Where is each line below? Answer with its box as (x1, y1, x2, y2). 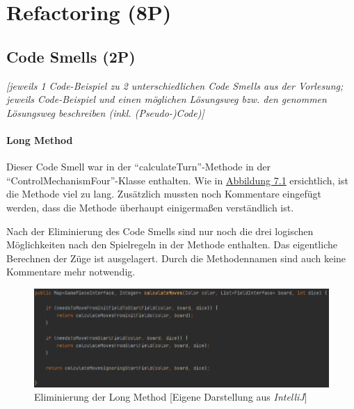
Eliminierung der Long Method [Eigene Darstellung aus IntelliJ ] (34, 390, 307, 404)
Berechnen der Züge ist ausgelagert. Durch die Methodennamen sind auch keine (6, 250, 346, 265)
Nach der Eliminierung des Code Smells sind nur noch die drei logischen (6, 223, 314, 238)
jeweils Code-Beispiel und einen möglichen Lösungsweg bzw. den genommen (6, 92, 327, 106)
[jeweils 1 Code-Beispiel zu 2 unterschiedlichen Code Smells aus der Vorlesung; (6, 78, 344, 93)
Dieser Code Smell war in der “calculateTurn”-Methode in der (6, 159, 271, 174)
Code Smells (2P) (6, 45, 136, 67)
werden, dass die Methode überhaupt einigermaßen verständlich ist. (6, 200, 294, 214)
